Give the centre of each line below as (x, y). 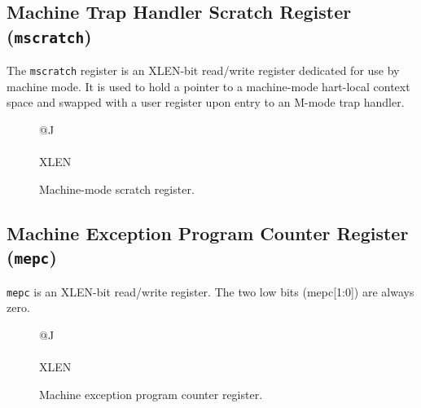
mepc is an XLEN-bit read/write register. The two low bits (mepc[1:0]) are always (210, 291)
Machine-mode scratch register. (117, 189)
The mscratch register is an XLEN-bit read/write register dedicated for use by (203, 70)
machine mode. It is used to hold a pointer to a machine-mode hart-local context (208, 86)
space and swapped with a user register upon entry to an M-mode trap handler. (206, 102)
